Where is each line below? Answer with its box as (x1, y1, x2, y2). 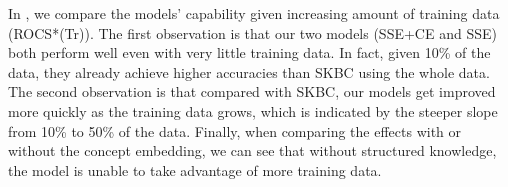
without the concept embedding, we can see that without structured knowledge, (8, 140, 497, 161)
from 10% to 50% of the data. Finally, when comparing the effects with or (8, 120, 462, 141)
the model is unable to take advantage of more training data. (8, 159, 382, 180)
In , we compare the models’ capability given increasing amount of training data (8, 3, 500, 23)
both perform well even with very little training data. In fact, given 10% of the (8, 42, 491, 63)
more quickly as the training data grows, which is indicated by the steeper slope (8, 100, 498, 121)
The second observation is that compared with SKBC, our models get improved (8, 81, 496, 102)
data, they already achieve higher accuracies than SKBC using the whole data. (8, 61, 490, 82)
